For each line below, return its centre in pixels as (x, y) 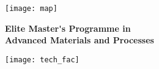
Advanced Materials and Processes (79, 40)
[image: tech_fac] (42, 60)
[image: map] (31, 9)
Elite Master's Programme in (68, 28)
